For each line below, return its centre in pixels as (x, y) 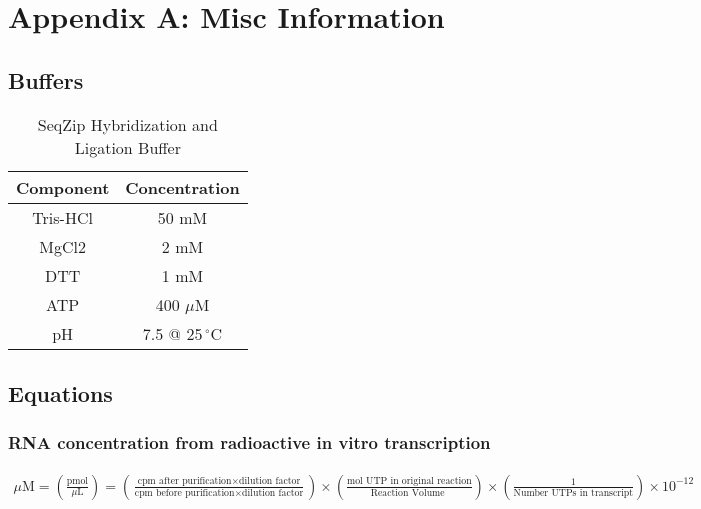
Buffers (46, 79)
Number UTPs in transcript (573, 492)
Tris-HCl (62, 217)
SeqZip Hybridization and (127, 124)
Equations (60, 392)
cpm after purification (184, 481)
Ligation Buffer (127, 147)
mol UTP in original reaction (409, 481)
